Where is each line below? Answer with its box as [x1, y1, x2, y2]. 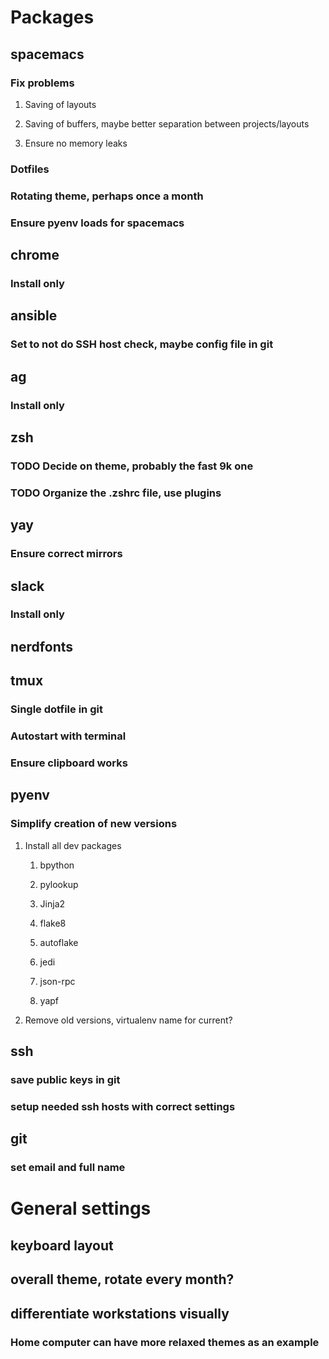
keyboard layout [10, 1237, 114, 1254]
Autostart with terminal [10, 729, 127, 743]
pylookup [39, 878, 79, 890]
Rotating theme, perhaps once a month [10, 189, 204, 203]
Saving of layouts [24, 98, 97, 110]
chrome [10, 247, 60, 264]
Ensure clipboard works [10, 756, 128, 770]
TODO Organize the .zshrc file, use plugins [10, 486, 222, 500]
